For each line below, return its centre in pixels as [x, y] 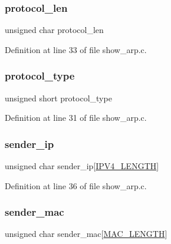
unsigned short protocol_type [58, 98]
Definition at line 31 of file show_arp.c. [76, 118]
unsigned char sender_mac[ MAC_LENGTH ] [86, 234]
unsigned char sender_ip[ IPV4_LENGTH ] [82, 166]
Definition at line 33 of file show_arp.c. [76, 49]
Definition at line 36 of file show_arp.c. [76, 185]
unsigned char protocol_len [54, 30]
